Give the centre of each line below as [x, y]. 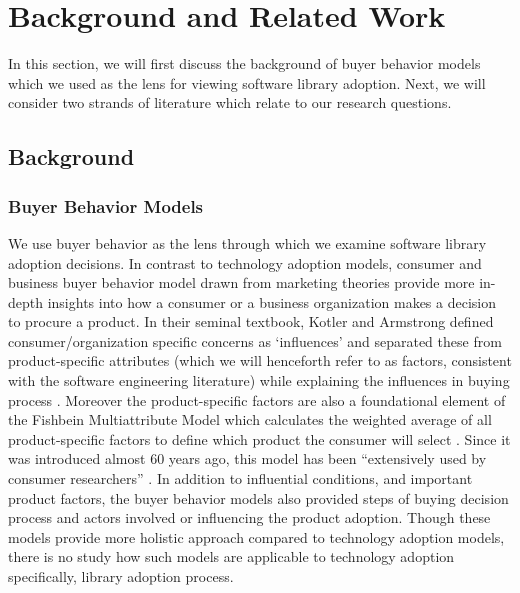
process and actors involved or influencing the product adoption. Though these [249, 517]
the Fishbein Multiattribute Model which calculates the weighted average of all [250, 419]
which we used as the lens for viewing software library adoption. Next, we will [247, 82]
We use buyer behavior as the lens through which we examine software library [247, 242]
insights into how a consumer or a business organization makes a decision [271, 301]
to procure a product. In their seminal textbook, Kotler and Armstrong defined [251, 321]
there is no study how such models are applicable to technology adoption [231, 556]
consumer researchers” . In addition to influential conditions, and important [240, 478]
